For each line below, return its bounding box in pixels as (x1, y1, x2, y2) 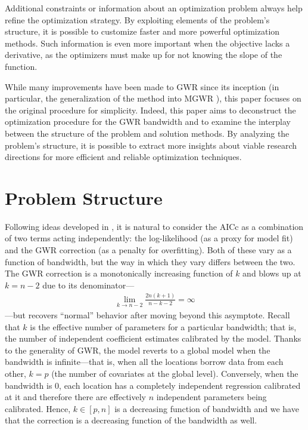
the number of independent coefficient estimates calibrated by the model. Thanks (5, 332, 301, 345)
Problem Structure (5, 185, 163, 210)
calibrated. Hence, (5, 402, 71, 414)
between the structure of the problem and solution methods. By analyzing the (5, 127, 290, 139)
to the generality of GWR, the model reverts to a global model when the (5, 343, 270, 356)
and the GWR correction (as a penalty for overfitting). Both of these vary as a (5, 244, 292, 256)
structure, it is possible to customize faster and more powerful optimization (5, 25, 280, 38)
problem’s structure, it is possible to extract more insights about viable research (5, 139, 297, 151)
